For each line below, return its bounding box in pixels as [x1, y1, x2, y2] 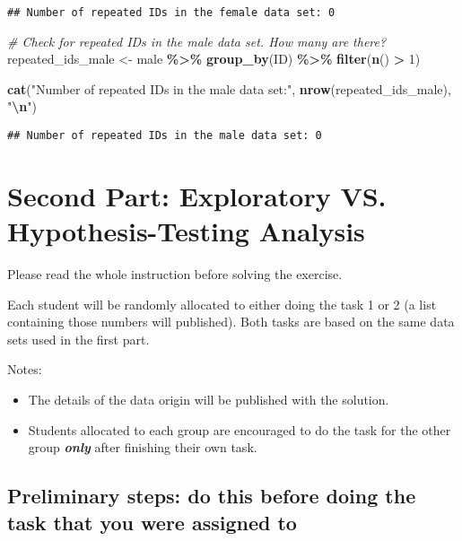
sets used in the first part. [7, 329, 150, 348]
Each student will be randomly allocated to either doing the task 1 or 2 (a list [7, 294, 437, 313]
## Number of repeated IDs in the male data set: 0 [7, 129, 322, 143]
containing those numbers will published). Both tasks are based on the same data [7, 312, 455, 331]
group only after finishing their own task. [28, 438, 257, 457]
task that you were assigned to [7, 508, 297, 536]
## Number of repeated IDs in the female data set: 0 [7, 6, 336, 19]
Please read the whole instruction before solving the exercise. [7, 265, 343, 283]
